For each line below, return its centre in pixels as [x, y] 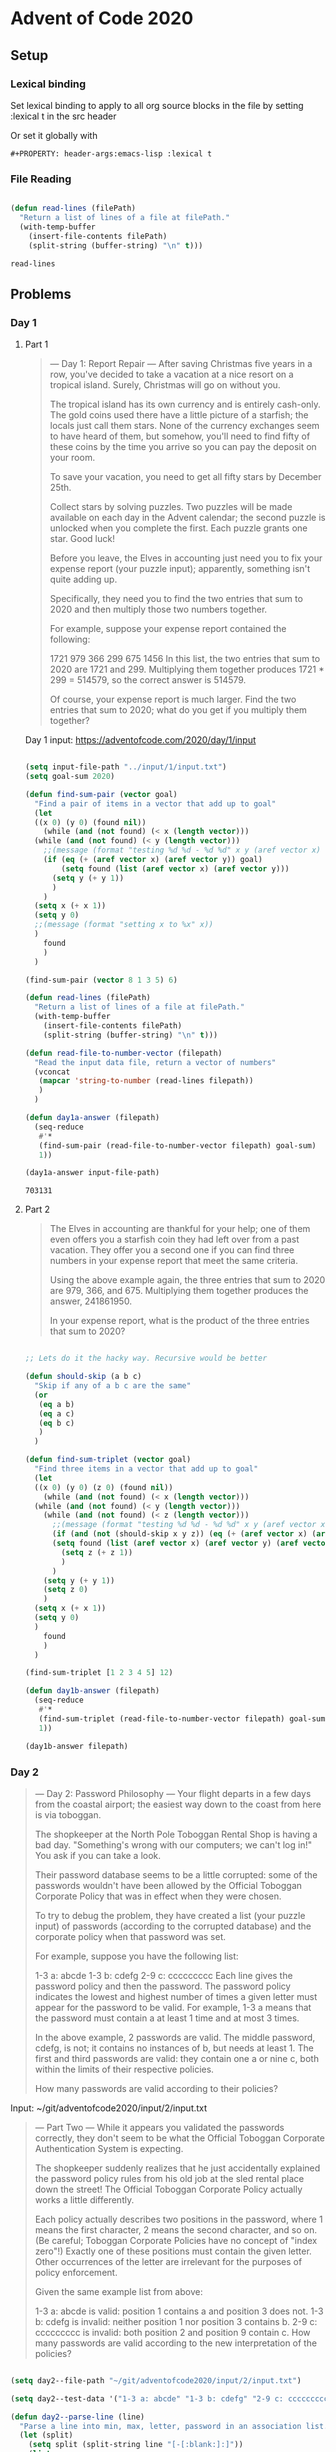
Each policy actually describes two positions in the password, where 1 [178, 2219]
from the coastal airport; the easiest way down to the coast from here [178, 1804]
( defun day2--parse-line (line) [77, 2417]
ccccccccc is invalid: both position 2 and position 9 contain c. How [172, 2332]
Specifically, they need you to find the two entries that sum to [176, 599]
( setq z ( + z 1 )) [97, 1552]
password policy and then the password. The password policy [163, 1986]
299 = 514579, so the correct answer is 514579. [148, 680]
